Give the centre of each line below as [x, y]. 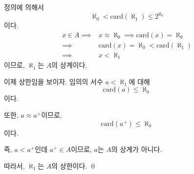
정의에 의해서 [24, 7]
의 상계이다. [69, 65]
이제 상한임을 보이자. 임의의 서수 [54, 81]
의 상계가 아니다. [137, 149]
